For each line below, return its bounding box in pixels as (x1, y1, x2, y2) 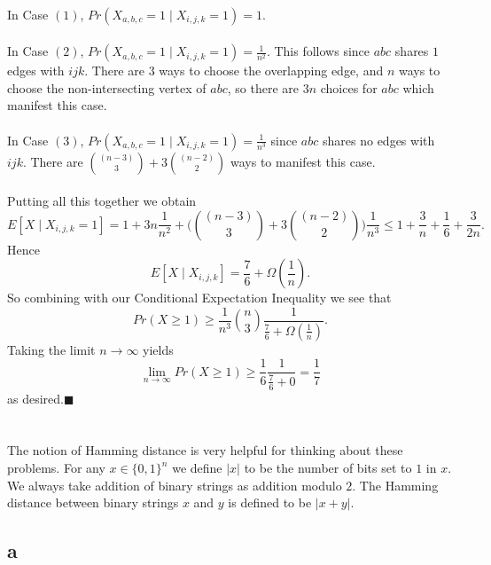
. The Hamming (352, 475, 439, 494)
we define (172, 459, 222, 477)
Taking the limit (7, 340, 96, 358)
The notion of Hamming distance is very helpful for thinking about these (7, 441, 403, 459)
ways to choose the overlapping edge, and (159, 61, 384, 80)
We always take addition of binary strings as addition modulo (7, 475, 342, 494)
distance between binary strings (7, 493, 179, 512)
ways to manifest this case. (230, 152, 376, 170)
